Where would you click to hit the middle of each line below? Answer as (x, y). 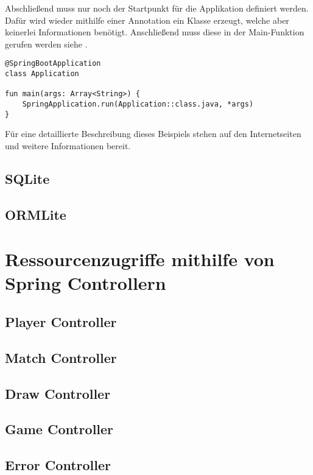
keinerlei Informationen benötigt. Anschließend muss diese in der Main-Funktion (155, 32)
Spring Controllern (86, 283)
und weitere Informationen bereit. (68, 145)
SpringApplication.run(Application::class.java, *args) (138, 104)
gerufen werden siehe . (46, 44)
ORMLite (36, 214)
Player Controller (61, 322)
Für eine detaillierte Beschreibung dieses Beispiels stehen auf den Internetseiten (153, 134)
